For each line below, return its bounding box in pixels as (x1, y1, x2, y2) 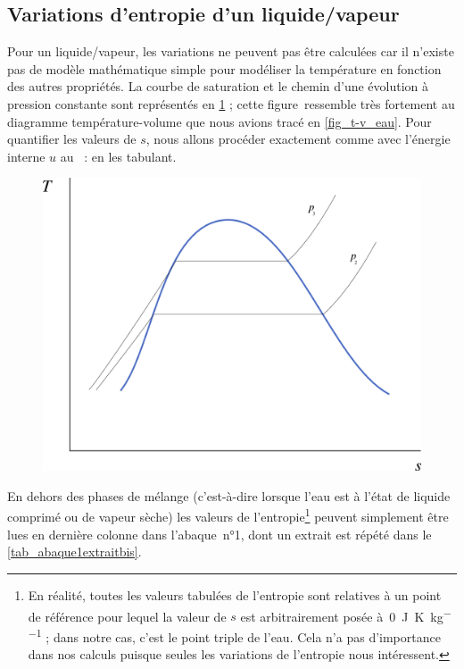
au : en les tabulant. (60, 146, 177, 165)
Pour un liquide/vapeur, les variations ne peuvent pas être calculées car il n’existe (7, 42, 454, 61)
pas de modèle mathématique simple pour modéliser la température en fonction (7, 59, 442, 78)
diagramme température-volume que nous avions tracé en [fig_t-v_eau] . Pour (7, 112, 432, 130)
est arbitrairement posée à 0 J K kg (240, 606, 443, 625)
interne (7, 146, 46, 165)
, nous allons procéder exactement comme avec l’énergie (145, 130, 451, 148)
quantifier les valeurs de (7, 130, 137, 148)
